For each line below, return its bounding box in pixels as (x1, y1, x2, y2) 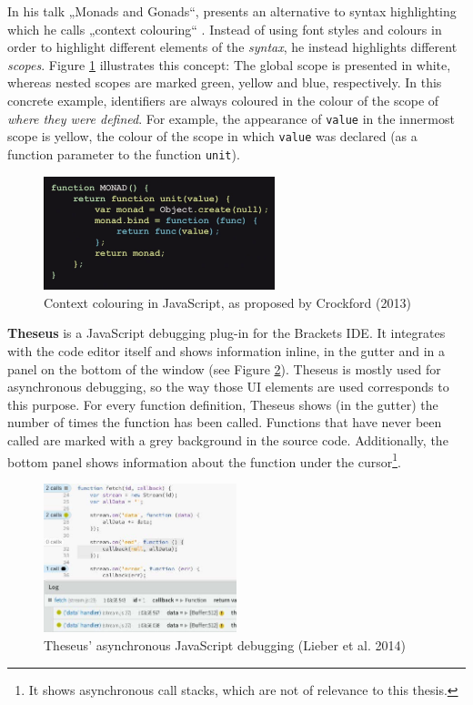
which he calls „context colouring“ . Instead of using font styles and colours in (7, 19, 442, 38)
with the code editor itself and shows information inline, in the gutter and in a (7, 342, 446, 361)
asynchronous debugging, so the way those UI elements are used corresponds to (7, 377, 449, 396)
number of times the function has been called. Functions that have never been (7, 413, 442, 432)
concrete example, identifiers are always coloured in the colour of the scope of (7, 90, 439, 109)
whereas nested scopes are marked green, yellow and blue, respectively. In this (7, 73, 442, 92)
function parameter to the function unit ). (7, 144, 240, 163)
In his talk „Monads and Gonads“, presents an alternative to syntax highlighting (7, 2, 457, 20)
